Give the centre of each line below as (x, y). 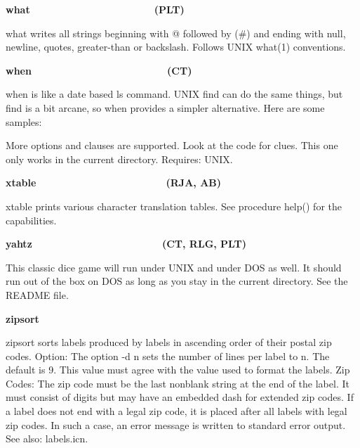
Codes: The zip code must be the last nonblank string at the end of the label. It (178, 383)
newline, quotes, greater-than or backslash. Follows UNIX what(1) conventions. (176, 47)
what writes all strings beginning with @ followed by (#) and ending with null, (176, 33)
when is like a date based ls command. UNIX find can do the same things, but (174, 94)
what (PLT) (95, 9)
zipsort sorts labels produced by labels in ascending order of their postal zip (169, 342)
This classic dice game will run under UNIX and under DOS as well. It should (174, 267)
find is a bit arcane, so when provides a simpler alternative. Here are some (165, 107)
